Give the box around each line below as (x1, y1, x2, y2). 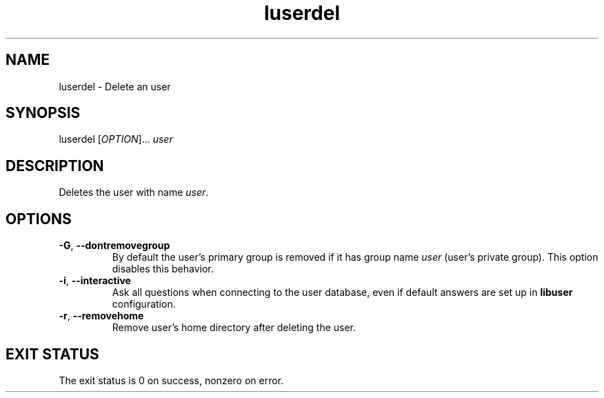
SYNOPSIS (6, 104, 81, 122)
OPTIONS (6, 210, 72, 228)
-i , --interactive (59, 275, 131, 287)
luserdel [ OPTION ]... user (59, 133, 173, 146)
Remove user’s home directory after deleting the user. (112, 321, 356, 334)
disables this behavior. (112, 263, 214, 275)
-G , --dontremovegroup (59, 239, 170, 252)
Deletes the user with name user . (59, 186, 209, 199)
